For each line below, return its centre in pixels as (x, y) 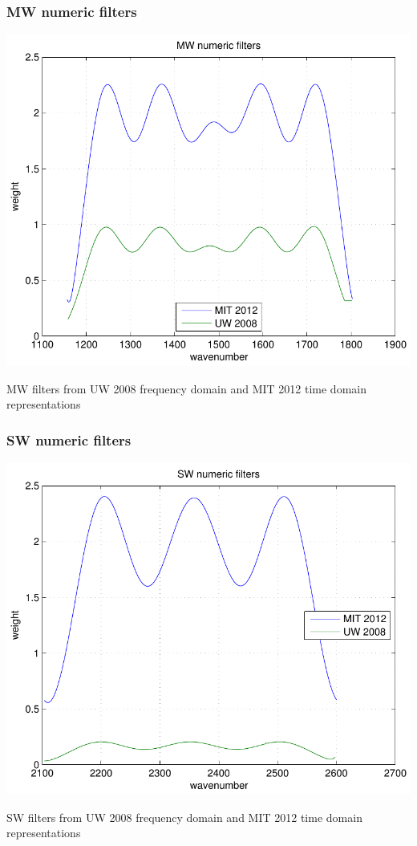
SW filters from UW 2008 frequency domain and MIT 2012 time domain (184, 817)
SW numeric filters (69, 439)
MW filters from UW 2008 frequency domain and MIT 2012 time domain (186, 388)
